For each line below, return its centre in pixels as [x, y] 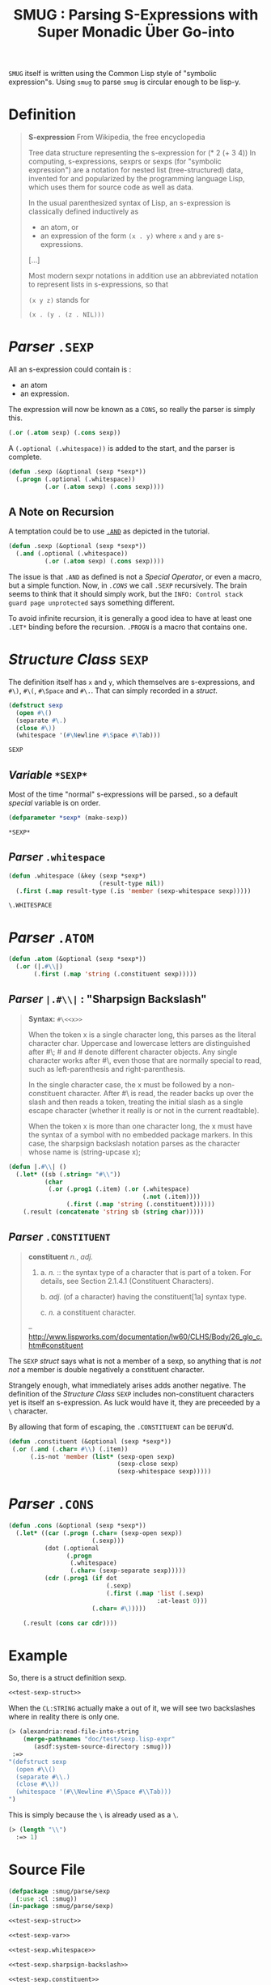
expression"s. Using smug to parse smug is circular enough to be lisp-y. [125, 82]
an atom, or [59, 227]
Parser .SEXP [51, 347]
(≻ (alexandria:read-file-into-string [74, 1732]
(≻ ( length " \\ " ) [38, 1830]
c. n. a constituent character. [88, 1312]
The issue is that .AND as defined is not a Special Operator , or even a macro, [135, 577]
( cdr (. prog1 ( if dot [80, 1579]
